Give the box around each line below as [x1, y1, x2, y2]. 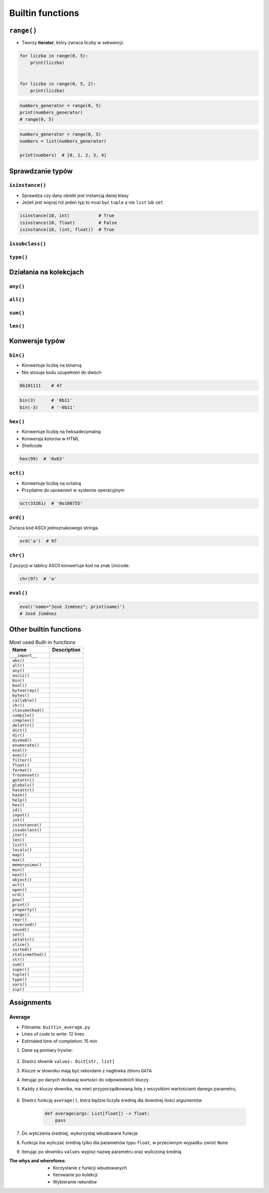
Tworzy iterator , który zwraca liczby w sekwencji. [21, 40, 125, 46]
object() [12, 877, 32, 882]
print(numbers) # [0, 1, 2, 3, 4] [19, 152, 107, 158]
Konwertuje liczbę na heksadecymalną [21, 429, 101, 435]
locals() [12, 847, 32, 852]
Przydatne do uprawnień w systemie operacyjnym [21, 487, 125, 493]
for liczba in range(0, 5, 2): [19, 81, 97, 87]
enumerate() [12, 743, 39, 747]
